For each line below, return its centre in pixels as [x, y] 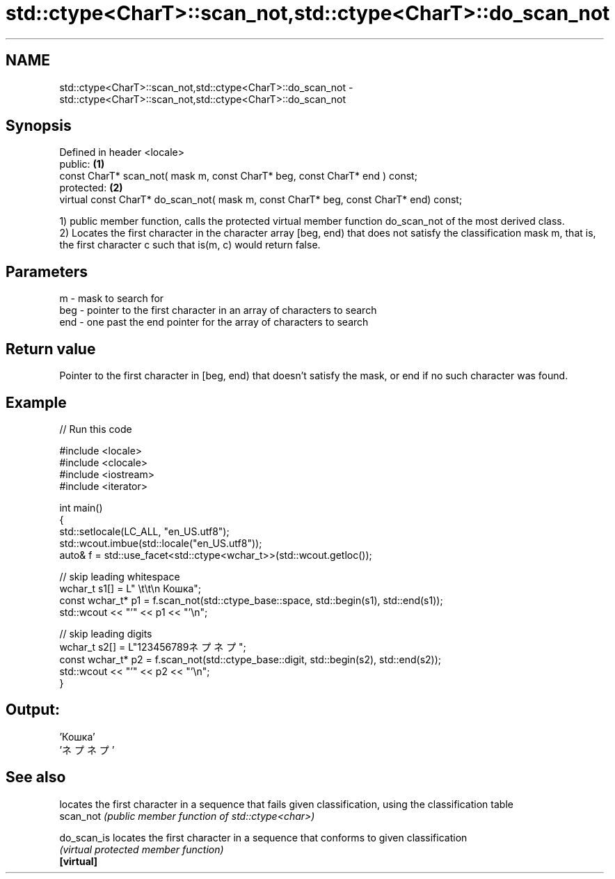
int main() [81, 507]
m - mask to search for [112, 299]
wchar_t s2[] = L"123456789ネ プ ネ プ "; [153, 647]
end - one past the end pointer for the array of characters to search [214, 322]
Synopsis [39, 126]
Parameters [47, 271]
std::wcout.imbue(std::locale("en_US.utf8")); [161, 543]
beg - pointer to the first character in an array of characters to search [218, 310]
